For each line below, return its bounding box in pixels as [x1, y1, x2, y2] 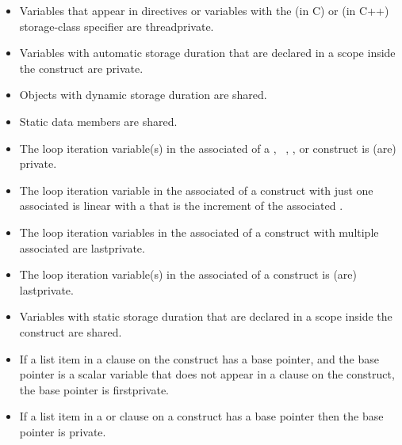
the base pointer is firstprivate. [19, 381, 169, 397]
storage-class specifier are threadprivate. [19, 17, 214, 34]
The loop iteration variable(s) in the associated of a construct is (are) [19, 266, 357, 283]
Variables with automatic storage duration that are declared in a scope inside [19, 44, 396, 61]
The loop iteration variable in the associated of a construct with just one [19, 181, 373, 198]
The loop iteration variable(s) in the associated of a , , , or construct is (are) [19, 139, 396, 156]
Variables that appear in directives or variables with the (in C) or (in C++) [19, 2, 389, 18]
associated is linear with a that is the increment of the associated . [19, 197, 343, 214]
